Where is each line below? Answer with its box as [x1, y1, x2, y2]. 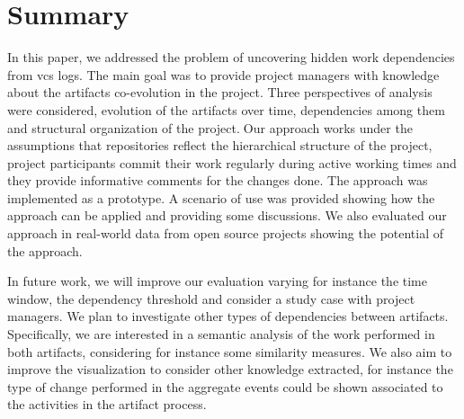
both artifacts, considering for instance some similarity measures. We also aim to [7, 342, 452, 361]
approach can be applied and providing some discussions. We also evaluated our [7, 206, 447, 225]
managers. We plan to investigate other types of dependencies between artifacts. [7, 307, 449, 325]
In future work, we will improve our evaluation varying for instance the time [7, 272, 427, 290]
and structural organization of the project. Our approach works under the [7, 118, 413, 137]
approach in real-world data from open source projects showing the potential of [7, 224, 444, 243]
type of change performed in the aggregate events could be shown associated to [7, 377, 443, 396]
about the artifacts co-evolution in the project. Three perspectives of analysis [7, 83, 433, 102]
